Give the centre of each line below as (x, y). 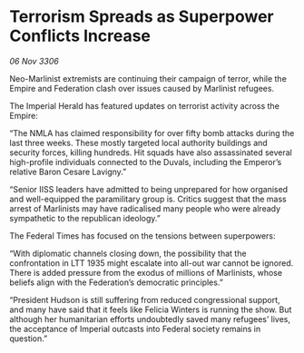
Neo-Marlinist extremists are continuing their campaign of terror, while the (148, 78)
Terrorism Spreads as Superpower (142, 17)
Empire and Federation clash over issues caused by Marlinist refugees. (142, 88)
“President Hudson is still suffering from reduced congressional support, (145, 299)
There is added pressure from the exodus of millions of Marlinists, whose (146, 272)
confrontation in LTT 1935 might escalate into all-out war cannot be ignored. (152, 263)
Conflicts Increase (80, 36)
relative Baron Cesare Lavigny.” (68, 172)
